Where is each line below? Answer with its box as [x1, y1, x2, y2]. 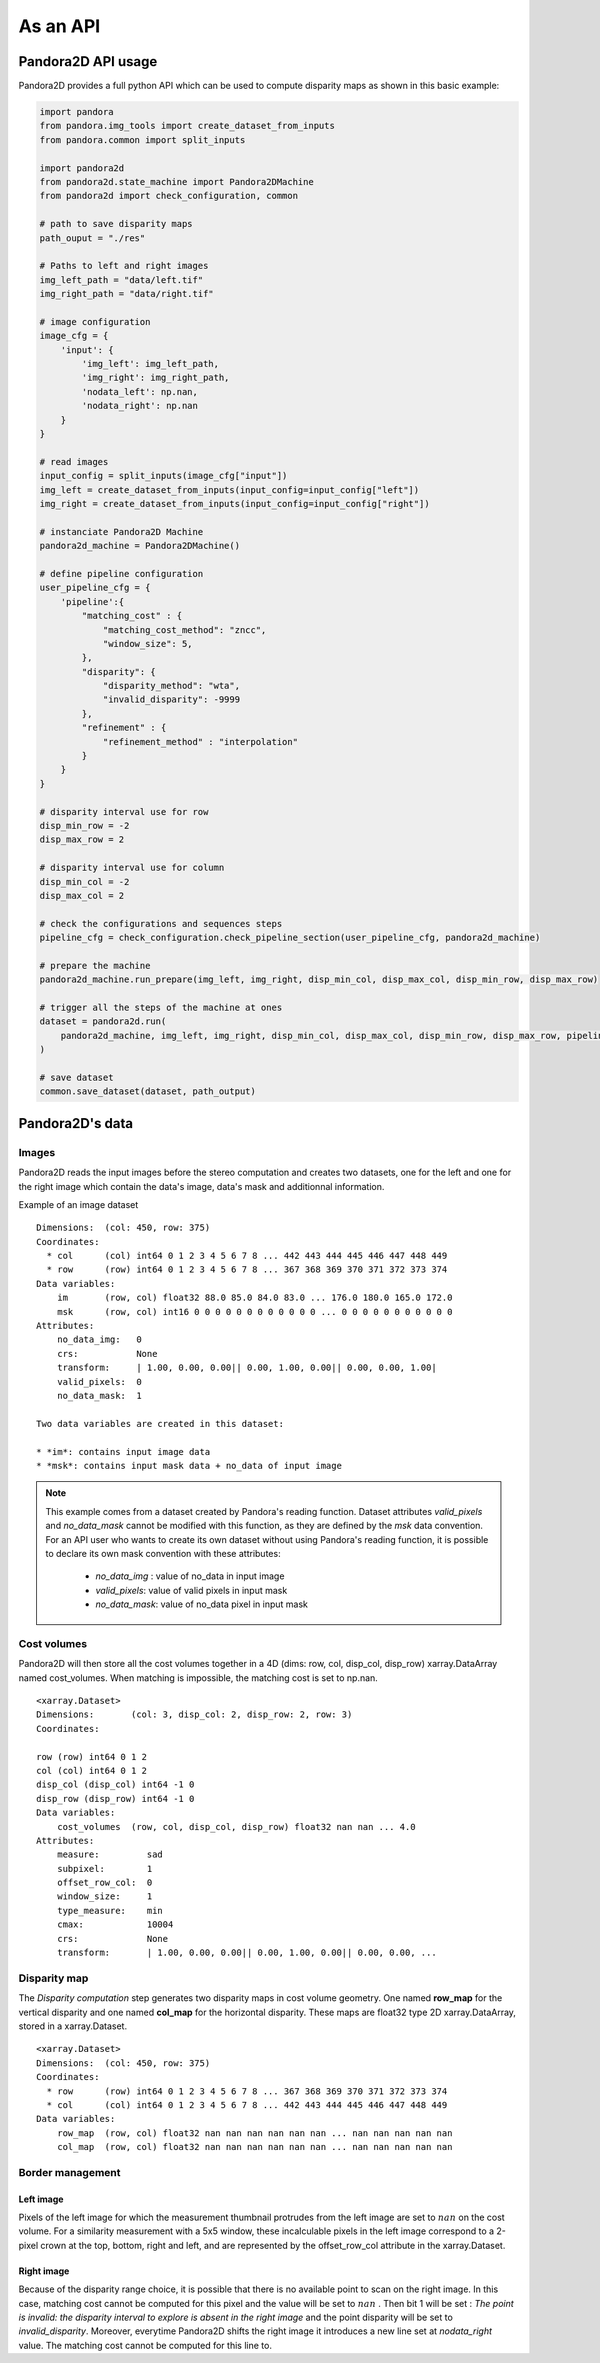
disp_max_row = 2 [39, 834, 125, 845]
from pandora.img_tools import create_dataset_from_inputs [39, 120, 335, 132]
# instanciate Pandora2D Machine [39, 526, 204, 537]
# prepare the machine [39, 960, 151, 971]
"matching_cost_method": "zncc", [102, 624, 267, 635]
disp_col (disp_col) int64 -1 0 [36, 1779, 195, 1790]
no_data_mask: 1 [56, 1390, 142, 1401]
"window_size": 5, [102, 638, 194, 649]
